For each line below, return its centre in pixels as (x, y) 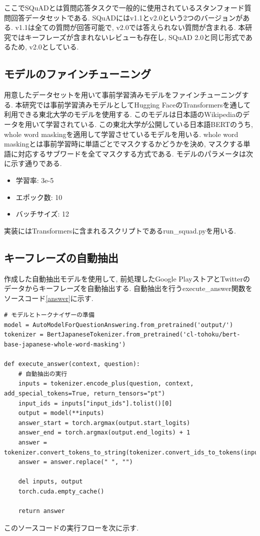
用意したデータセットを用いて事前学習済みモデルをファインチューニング (123, 95)
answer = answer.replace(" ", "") (75, 462)
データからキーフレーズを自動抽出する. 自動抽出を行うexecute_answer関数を (128, 288)
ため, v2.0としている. (45, 47)
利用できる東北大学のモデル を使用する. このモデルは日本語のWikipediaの (123, 114)
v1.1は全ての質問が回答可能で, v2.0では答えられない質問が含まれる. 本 (130, 27)
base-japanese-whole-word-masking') (65, 345)
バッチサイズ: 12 (42, 214)
